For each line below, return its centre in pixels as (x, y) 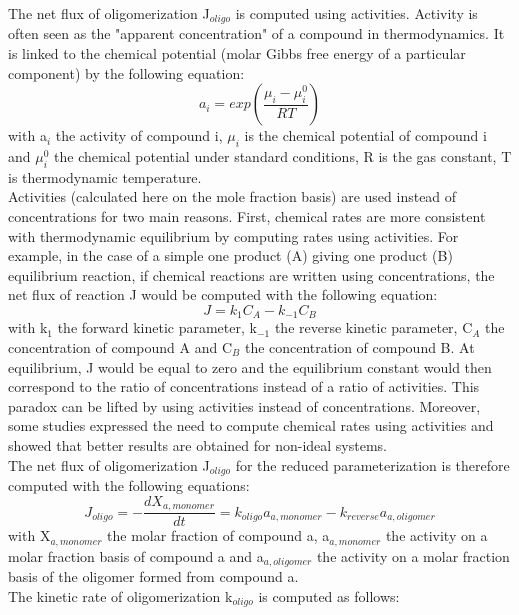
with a (27, 135)
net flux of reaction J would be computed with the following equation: (223, 294)
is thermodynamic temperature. (105, 176)
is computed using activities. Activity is (356, 13)
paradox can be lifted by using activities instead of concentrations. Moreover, (244, 405)
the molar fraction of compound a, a (218, 535)
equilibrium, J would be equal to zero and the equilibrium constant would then (250, 366)
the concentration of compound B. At (359, 347)
